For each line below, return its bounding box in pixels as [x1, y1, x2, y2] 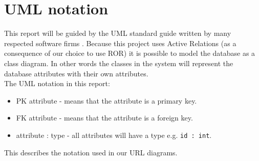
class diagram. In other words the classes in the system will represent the [4, 57, 233, 68]
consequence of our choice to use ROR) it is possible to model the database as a [4, 48, 255, 58]
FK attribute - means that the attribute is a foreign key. [16, 112, 193, 123]
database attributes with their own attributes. [4, 68, 148, 78]
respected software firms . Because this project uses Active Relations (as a [4, 37, 236, 48]
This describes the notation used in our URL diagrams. [4, 147, 178, 157]
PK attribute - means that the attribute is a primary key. [16, 95, 197, 106]
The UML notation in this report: [4, 78, 110, 89]
